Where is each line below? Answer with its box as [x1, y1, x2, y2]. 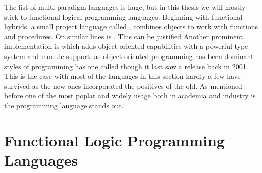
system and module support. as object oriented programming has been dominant [4, 50, 254, 61]
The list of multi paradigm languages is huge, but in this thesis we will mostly [4, 2, 246, 12]
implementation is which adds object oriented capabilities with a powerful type [4, 41, 248, 51]
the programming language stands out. [4, 100, 124, 110]
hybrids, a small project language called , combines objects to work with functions [4, 21, 258, 32]
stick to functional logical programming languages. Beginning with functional [4, 11, 243, 22]
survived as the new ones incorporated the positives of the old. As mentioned [4, 80, 242, 91]
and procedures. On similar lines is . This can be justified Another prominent [4, 31, 243, 41]
